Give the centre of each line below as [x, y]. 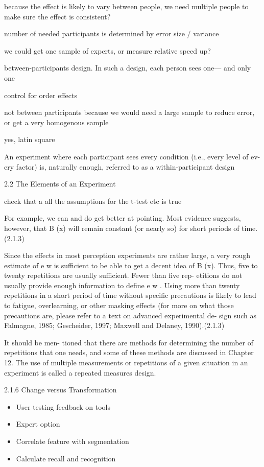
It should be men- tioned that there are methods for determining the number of [129, 342]
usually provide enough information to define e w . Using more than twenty [122, 285]
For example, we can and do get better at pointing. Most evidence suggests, [123, 218]
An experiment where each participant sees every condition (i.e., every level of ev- [132, 156]
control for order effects [41, 95]
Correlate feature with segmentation [73, 441]
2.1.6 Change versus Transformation [61, 390]
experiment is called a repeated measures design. [80, 372]
